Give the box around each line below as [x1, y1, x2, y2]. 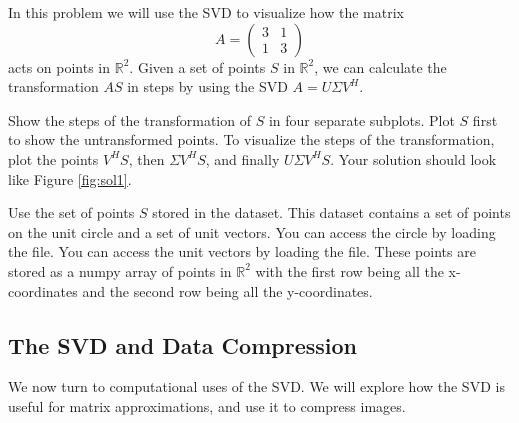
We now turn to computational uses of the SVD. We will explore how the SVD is [8, 376, 505, 397]
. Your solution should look [330, 148, 497, 169]
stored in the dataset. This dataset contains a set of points [152, 202, 511, 223]
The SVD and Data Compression [8, 329, 357, 360]
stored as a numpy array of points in [8, 260, 232, 281]
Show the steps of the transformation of [8, 109, 251, 130]
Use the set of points [8, 202, 135, 223]
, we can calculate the [314, 56, 447, 77]
